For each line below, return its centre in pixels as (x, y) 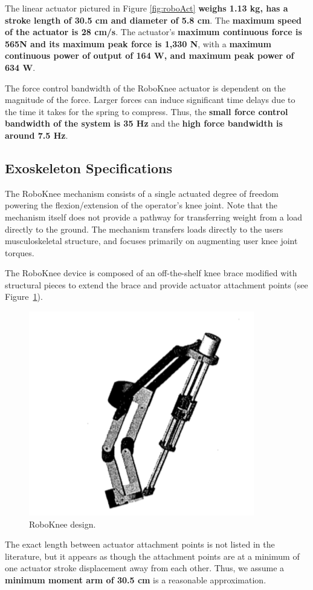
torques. (20, 252)
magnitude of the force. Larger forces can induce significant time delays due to (150, 100)
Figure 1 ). (24, 297)
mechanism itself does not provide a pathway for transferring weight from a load (154, 217)
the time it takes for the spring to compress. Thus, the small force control (147, 111)
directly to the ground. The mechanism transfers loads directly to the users (144, 229)
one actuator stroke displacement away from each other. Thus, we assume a (145, 568)
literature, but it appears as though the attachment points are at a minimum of (152, 556)
